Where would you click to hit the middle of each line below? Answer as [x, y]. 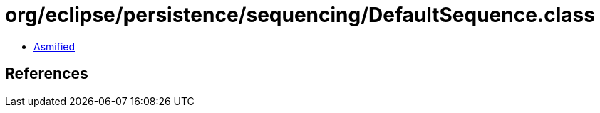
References [47, 74]
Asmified [55, 46]
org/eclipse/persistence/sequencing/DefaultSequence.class [300, 15]
